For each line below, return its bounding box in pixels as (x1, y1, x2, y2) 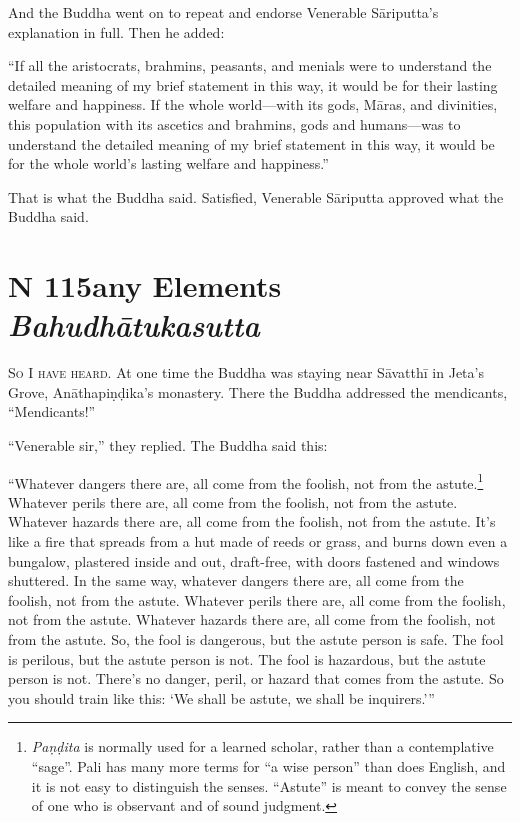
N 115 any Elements (8, 265, 282, 306)
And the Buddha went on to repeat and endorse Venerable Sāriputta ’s (8, 2, 439, 22)
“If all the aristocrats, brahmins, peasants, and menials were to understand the (8, 55, 492, 76)
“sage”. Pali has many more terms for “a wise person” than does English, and (31, 756, 506, 776)
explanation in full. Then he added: (8, 21, 225, 42)
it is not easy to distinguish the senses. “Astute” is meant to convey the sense (31, 775, 507, 796)
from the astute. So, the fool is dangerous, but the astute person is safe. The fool (8, 629, 504, 650)
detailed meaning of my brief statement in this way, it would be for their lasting (8, 74, 498, 95)
